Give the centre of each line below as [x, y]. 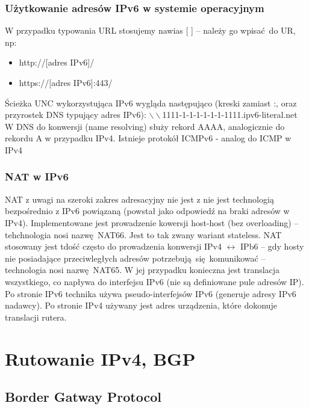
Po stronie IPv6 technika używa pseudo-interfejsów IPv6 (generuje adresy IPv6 [151, 293]
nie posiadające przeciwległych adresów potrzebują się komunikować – [135, 258]
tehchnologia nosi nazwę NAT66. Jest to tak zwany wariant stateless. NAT [143, 234]
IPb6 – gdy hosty [272, 246]
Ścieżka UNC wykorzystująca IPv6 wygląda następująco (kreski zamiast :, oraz [151, 103]
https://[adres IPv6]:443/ [66, 82]
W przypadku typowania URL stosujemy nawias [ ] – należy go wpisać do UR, [150, 30]
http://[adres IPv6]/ [57, 62]
